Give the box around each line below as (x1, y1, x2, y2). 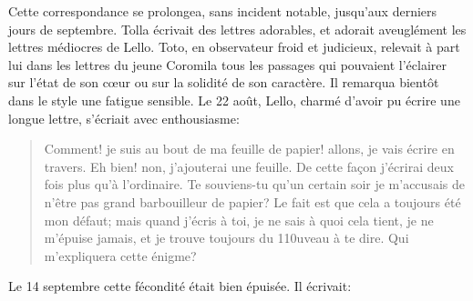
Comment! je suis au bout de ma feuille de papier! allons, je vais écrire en (44, 139, 455, 158)
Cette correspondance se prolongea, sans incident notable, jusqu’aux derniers (8, 2, 437, 20)
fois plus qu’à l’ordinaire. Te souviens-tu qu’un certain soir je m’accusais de (44, 175, 465, 194)
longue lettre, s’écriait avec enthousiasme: (8, 108, 240, 127)
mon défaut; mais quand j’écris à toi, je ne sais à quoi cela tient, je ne (44, 210, 434, 229)
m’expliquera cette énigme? (44, 246, 197, 265)
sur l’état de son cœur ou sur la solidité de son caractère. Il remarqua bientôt (8, 73, 439, 92)
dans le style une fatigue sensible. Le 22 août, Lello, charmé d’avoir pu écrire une (8, 90, 460, 109)
